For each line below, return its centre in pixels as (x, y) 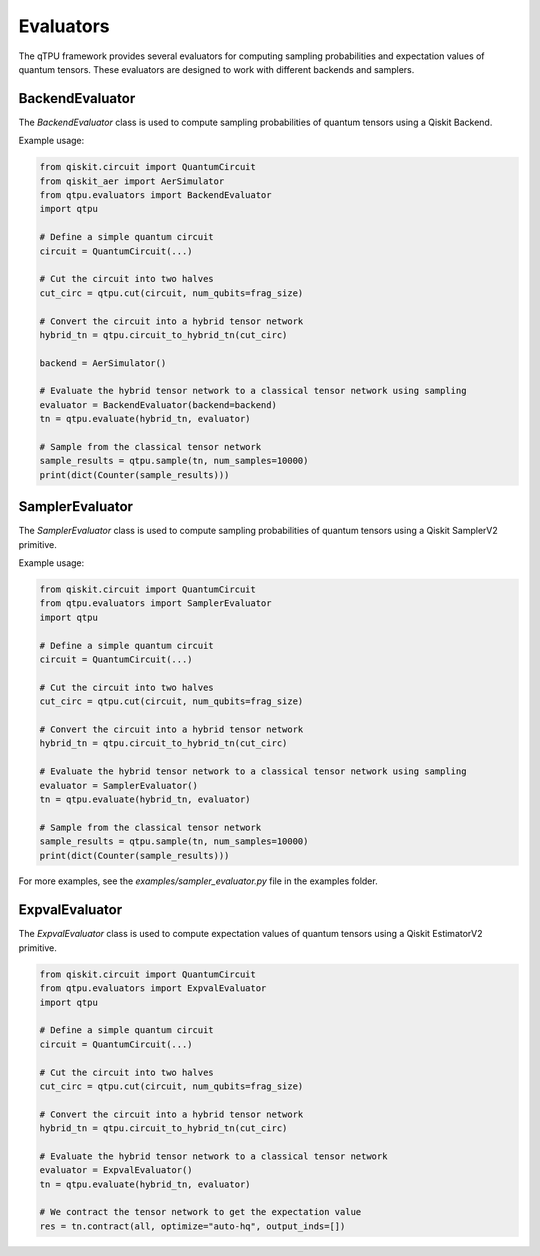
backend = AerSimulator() (103, 363)
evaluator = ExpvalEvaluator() (116, 1170)
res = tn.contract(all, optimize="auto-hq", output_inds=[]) (192, 1226)
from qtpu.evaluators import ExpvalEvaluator (153, 988)
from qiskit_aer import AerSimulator (132, 181)
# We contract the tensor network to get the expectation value (200, 1212)
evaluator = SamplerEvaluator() (119, 785)
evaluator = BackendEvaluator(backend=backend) (158, 404)
